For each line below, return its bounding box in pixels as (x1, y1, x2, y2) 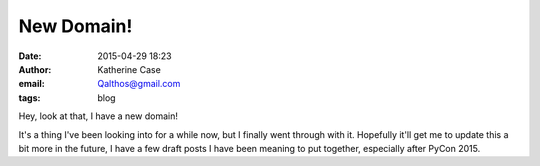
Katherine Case (97, 63, 162, 75)
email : (18, 78, 45, 90)
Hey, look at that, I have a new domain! (18, 110, 179, 122)
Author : (18, 63, 52, 75)
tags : (18, 91, 41, 104)
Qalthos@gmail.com (97, 78, 181, 90)
